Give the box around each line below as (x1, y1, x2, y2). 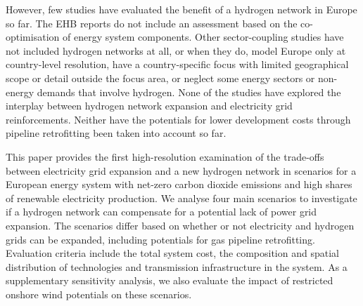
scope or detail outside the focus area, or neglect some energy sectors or (6, 70, 315, 85)
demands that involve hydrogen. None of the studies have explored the (37, 84, 341, 99)
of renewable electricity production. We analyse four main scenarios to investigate (6, 190, 357, 205)
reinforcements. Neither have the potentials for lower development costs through (6, 112, 351, 126)
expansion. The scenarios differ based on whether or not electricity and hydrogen (6, 218, 355, 232)
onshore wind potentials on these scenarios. (6, 286, 192, 301)
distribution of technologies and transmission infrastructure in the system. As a (6, 259, 348, 274)
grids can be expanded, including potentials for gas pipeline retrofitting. (6, 232, 315, 246)
